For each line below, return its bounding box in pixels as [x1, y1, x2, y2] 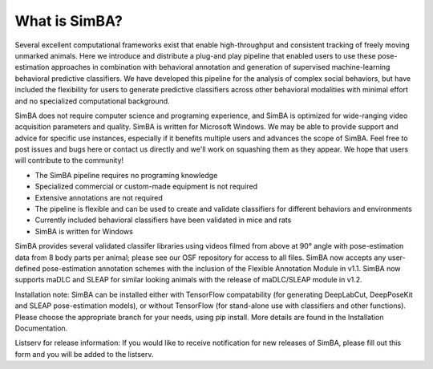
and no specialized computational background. [14, 96, 170, 106]
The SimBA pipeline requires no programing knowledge [34, 170, 218, 180]
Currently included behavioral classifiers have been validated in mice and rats [34, 215, 292, 225]
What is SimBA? [14, 12, 123, 30]
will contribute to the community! [14, 156, 124, 165]
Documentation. [14, 323, 68, 333]
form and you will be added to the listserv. [14, 349, 154, 359]
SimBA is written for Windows [34, 226, 134, 236]
